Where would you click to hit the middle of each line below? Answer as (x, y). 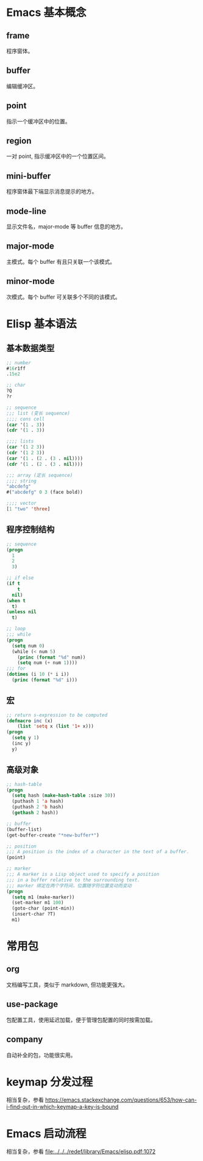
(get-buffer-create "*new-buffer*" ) (53, 835)
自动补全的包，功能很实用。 (41, 1055)
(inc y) (22, 744)
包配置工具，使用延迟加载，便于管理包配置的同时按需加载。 (81, 1020)
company (25, 1040)
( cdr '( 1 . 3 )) (26, 430)
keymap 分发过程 (50, 1082)
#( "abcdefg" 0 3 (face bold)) (45, 492)
